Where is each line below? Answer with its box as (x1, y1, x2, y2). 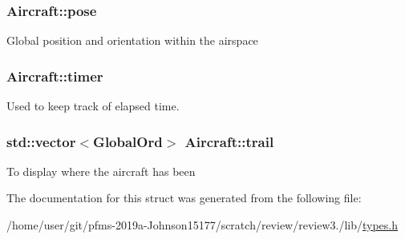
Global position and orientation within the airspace (6, 32, 258, 49)
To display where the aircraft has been (6, 162, 196, 179)
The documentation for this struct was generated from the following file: (6, 189, 362, 206)
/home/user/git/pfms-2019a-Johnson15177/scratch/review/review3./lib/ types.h (6, 217, 399, 233)
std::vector (6, 131, 76, 151)
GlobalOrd (93, 131, 163, 151)
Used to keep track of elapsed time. (6, 98, 180, 114)
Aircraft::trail (184, 131, 274, 151)
